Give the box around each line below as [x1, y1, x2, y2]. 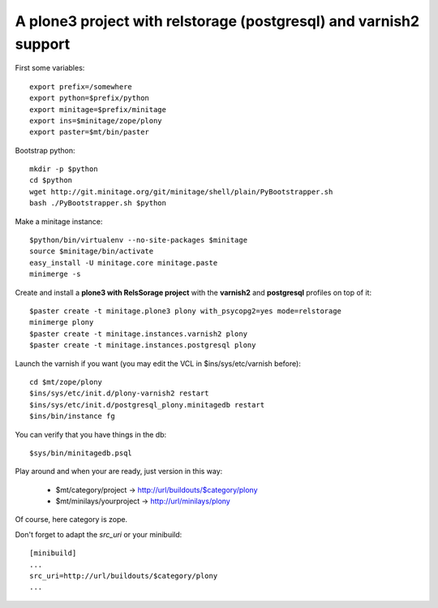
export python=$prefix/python [29, 93, 150, 103]
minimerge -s [29, 270, 81, 279]
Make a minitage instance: [15, 216, 103, 226]
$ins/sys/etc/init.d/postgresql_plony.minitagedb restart [29, 400, 265, 409]
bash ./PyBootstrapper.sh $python [29, 199, 166, 208]
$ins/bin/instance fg [29, 412, 115, 421]
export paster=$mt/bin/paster [29, 127, 150, 137]
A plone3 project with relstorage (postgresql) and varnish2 [15, 12, 420, 30]
